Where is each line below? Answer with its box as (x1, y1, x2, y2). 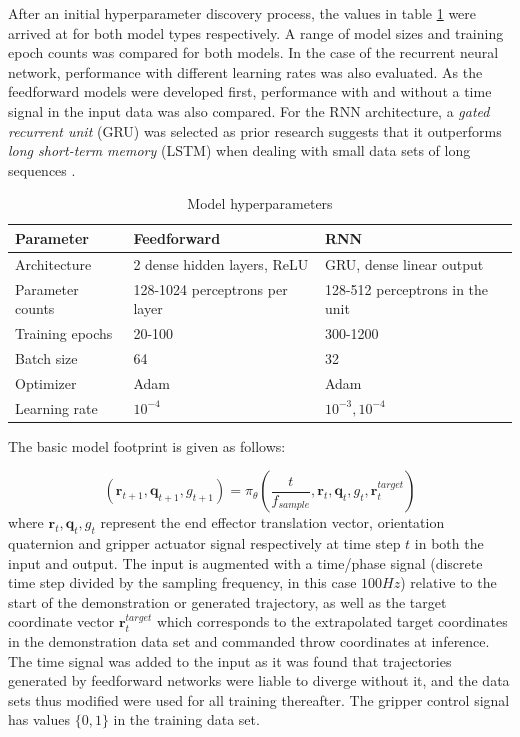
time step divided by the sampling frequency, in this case (8, 572, 357, 593)
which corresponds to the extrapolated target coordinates (156, 611, 508, 632)
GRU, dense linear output (324, 253, 484, 274)
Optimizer (15, 372, 77, 393)
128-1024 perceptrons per (133, 278, 288, 299)
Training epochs (15, 323, 113, 344)
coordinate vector (8, 611, 115, 632)
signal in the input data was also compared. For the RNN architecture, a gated (8, 100, 490, 121)
